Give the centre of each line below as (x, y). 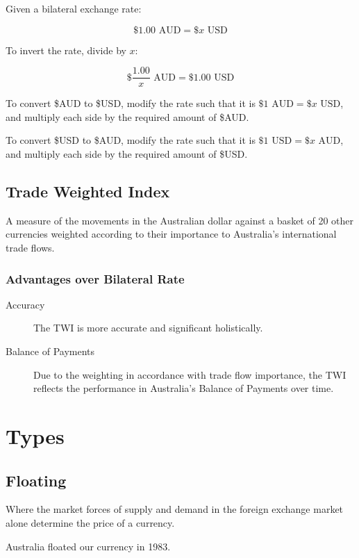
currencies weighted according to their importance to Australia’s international (171, 234)
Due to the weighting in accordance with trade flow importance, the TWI (190, 374)
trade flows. (30, 248)
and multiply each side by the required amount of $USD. (127, 154)
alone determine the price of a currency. (90, 522)
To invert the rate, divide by (66, 50)
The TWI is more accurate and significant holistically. (148, 328)
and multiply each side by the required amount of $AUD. (127, 116)
